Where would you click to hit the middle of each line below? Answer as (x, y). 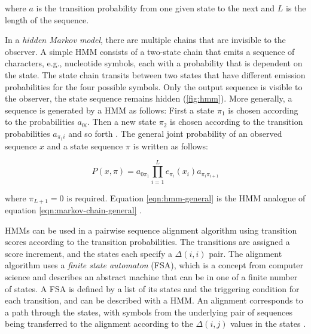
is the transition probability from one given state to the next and (155, 8)
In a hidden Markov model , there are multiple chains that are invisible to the (145, 40)
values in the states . (268, 324)
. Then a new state (122, 122)
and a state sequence (85, 145)
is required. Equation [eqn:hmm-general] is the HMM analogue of (186, 197)
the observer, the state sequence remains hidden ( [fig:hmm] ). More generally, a (149, 98)
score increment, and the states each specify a (89, 253)
